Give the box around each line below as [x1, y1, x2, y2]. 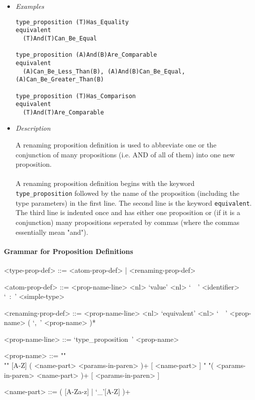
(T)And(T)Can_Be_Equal [23, 35, 97, 42]
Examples [15, 1, 44, 11]
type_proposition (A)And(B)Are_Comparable [15, 51, 157, 59]
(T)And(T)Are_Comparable [23, 109, 104, 116]
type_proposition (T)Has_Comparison [15, 92, 136, 100]
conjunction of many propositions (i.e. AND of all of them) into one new [15, 149, 235, 159]
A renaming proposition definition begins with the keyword [15, 178, 195, 188]
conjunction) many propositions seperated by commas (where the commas [15, 217, 240, 227]
